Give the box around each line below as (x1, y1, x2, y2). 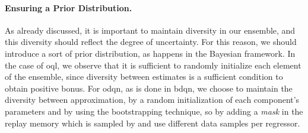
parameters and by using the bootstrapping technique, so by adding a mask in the (5, 105, 303, 117)
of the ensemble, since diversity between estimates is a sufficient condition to (5, 70, 283, 83)
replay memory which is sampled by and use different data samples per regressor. (5, 116, 300, 129)
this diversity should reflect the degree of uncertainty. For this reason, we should (5, 35, 297, 48)
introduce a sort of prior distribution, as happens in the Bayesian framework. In (5, 47, 296, 59)
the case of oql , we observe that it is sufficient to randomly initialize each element (5, 59, 301, 71)
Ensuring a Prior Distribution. (5, 1, 132, 14)
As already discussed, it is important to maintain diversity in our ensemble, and (5, 24, 296, 36)
